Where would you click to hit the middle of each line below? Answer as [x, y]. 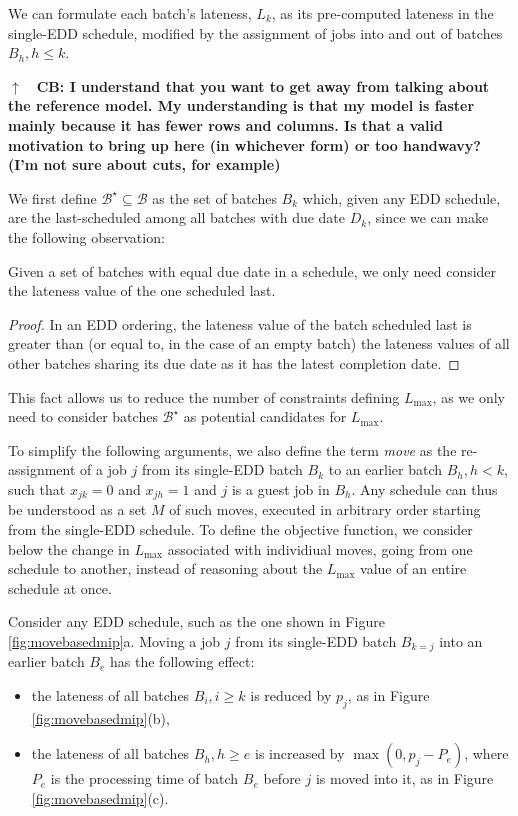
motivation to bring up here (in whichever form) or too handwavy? [244, 144]
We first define [52, 197]
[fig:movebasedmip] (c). [100, 797]
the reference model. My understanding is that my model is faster [241, 105]
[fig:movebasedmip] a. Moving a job [114, 640]
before [282, 778]
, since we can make [428, 217]
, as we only [468, 396]
